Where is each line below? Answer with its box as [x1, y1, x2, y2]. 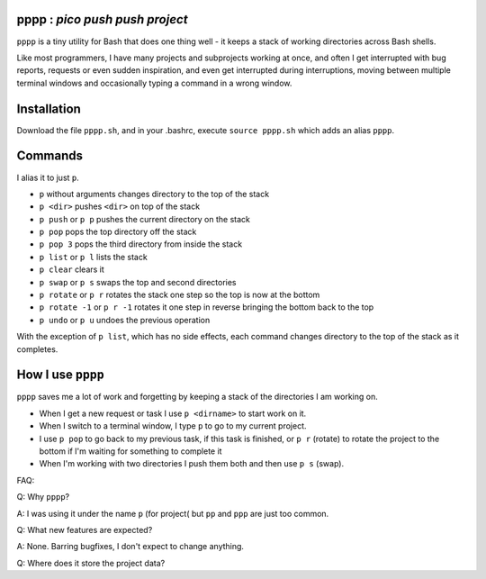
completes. [16, 343, 58, 355]
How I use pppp [16, 367, 104, 383]
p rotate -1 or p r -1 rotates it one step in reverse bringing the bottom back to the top [39, 302, 374, 312]
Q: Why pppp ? [16, 492, 70, 502]
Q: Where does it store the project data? [16, 557, 166, 568]
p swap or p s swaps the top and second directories [39, 276, 237, 287]
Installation [16, 101, 81, 116]
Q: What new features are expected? [16, 525, 153, 535]
